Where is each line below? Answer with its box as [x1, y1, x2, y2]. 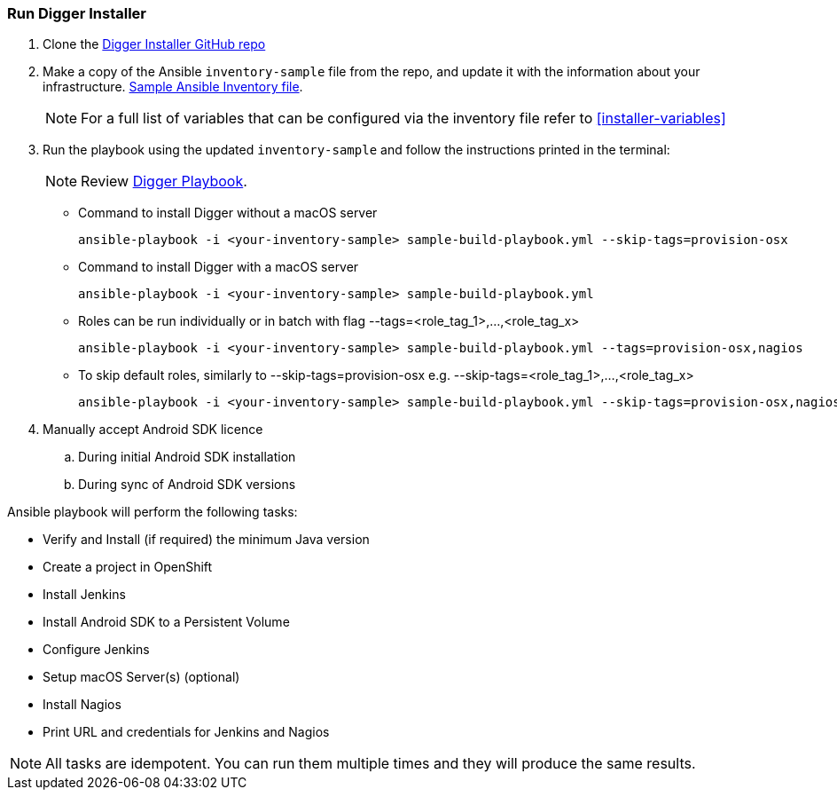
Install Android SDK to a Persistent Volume [43, 614, 290, 630]
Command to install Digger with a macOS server [78, 259, 359, 275]
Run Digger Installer [7, 4, 146, 22]
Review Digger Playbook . [81, 172, 247, 191]
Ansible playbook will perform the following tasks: [7, 504, 298, 520]
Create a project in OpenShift [43, 559, 213, 575]
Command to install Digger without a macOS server [78, 205, 378, 221]
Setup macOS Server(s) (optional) [43, 669, 240, 685]
